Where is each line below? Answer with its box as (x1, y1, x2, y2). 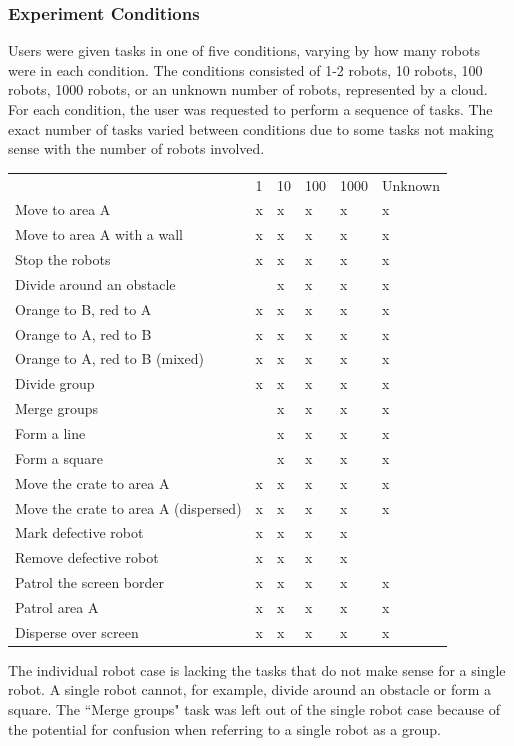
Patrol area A (15, 596, 99, 617)
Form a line (15, 422, 86, 443)
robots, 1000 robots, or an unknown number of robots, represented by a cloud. (8, 79, 488, 100)
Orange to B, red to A (15, 298, 152, 319)
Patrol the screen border (15, 572, 164, 593)
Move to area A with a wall (15, 224, 184, 245)
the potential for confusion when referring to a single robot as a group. (8, 718, 441, 739)
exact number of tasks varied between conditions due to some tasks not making (8, 118, 494, 139)
